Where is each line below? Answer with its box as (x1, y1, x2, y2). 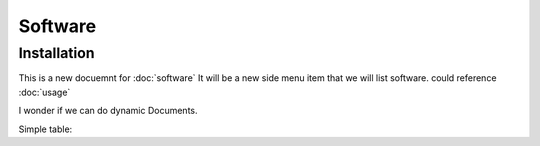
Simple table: (18, 123, 73, 135)
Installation (18, 44, 95, 62)
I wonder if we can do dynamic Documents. (18, 105, 199, 117)
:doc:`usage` (18, 86, 71, 98)
